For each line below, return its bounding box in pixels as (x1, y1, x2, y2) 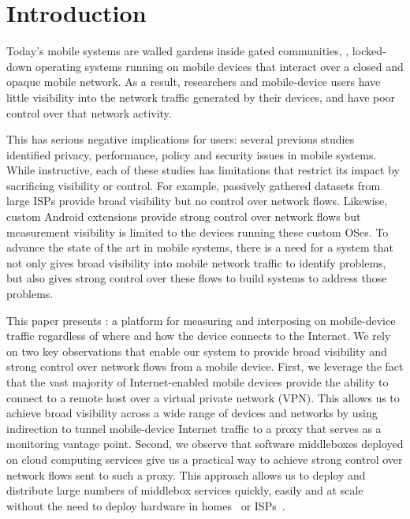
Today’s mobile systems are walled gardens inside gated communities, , (6, 43, 349, 59)
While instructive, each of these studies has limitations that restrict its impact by (6, 162, 400, 178)
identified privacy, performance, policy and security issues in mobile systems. (6, 146, 377, 162)
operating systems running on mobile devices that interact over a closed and (35, 58, 404, 74)
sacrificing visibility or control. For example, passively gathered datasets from (6, 177, 381, 193)
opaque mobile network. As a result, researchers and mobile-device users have (6, 73, 381, 90)
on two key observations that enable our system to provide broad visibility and (6, 342, 387, 359)
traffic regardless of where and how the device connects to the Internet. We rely (6, 327, 391, 344)
